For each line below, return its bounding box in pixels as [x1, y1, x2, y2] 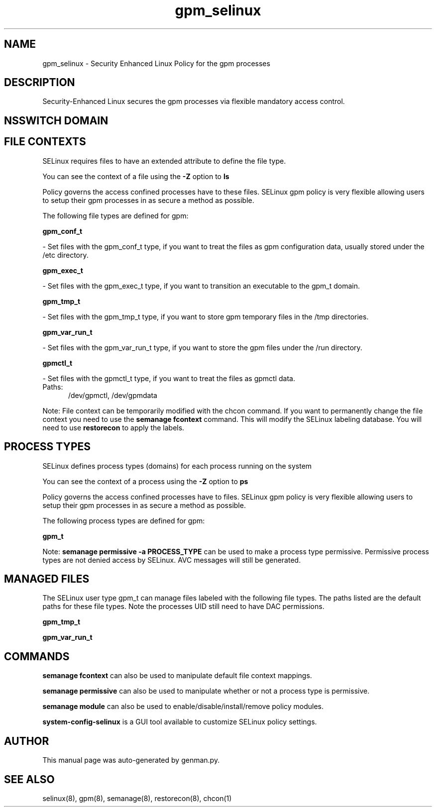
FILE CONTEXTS [4, 135, 86, 148]
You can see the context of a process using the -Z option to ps [42, 477, 248, 486]
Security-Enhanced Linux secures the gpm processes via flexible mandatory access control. [42, 97, 345, 106]
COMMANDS [4, 650, 70, 663]
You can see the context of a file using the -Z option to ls [42, 172, 229, 181]
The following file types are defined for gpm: [42, 211, 189, 220]
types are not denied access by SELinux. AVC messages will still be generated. [42, 555, 301, 564]
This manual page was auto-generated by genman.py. [42, 756, 220, 765]
